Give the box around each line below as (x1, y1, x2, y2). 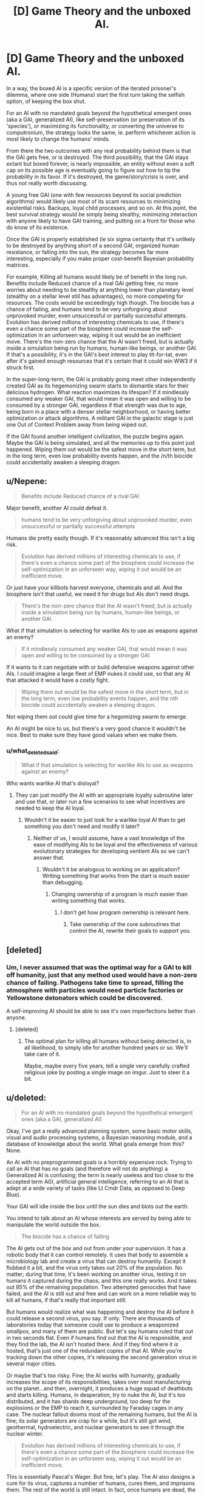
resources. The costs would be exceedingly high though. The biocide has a (6, 299, 194, 306)
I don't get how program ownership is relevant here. (60, 909, 190, 916)
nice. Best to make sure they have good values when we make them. (6, 731, 178, 738)
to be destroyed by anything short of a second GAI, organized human (6, 242, 180, 249)
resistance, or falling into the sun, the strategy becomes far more (6, 248, 169, 255)
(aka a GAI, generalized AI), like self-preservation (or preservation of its (6, 116, 185, 123)
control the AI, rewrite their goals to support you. (69, 927, 191, 935)
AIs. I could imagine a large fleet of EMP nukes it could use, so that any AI (6, 670, 191, 677)
